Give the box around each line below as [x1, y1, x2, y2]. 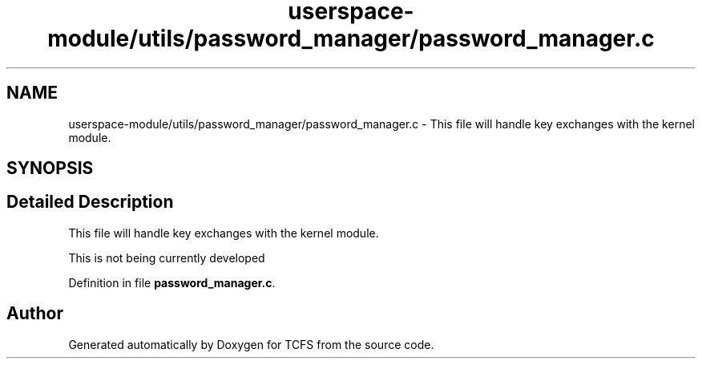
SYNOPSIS [6, 158, 94, 179]
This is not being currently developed [68, 250, 265, 265]
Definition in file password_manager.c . [68, 275, 276, 290]
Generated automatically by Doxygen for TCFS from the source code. [68, 337, 434, 351]
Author [6, 303, 63, 324]
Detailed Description [6, 192, 174, 213]
